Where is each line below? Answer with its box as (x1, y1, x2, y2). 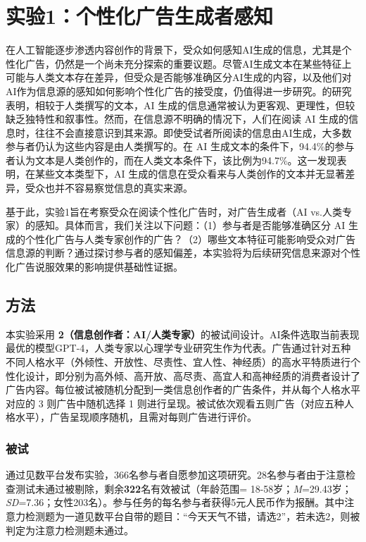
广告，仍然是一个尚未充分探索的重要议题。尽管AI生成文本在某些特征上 (25, 56, 352, 70)
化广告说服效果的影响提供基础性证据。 (6, 259, 183, 274)
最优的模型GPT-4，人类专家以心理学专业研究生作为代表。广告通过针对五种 (6, 340, 351, 355)
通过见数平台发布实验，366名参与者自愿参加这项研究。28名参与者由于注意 (6, 467, 346, 482)
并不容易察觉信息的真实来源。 (54, 180, 193, 195)
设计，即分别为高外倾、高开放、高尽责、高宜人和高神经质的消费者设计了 (25, 368, 360, 383)
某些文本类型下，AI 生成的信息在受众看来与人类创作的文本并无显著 (34, 166, 346, 181)
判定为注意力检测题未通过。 (6, 522, 134, 537)
